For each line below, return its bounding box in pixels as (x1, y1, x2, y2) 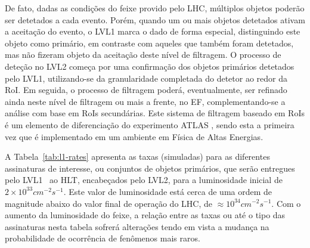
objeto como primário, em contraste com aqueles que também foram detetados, (5, 36, 294, 49)
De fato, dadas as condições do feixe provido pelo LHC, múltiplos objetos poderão (5, 2, 305, 14)
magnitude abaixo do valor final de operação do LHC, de (5, 197, 212, 209)
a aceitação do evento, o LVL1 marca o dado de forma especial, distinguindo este (5, 25, 300, 38)
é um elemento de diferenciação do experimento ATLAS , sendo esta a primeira (5, 118, 294, 131)
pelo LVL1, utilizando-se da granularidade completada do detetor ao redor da (5, 72, 287, 84)
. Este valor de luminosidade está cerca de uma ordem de (63, 185, 272, 197)
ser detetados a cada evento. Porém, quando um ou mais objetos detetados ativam (5, 13, 305, 26)
